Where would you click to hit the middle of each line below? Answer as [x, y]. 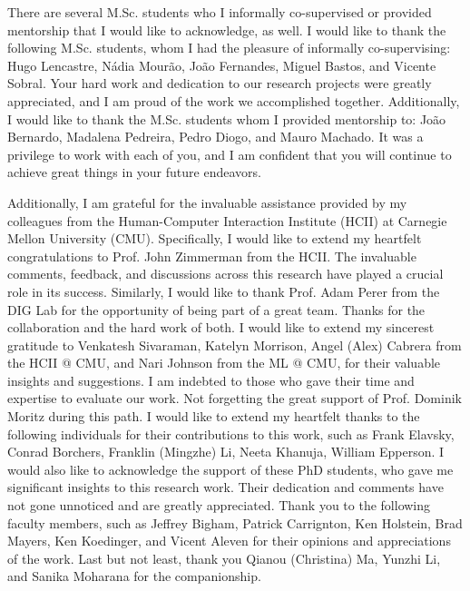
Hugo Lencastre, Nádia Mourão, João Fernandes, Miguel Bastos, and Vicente [222, 65]
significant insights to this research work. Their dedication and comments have [225, 487]
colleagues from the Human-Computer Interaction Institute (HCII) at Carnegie [227, 220]
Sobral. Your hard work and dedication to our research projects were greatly [220, 83]
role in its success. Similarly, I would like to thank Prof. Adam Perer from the [224, 291]
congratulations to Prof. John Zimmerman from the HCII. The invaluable [212, 256]
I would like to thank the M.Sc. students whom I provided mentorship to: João [227, 118]
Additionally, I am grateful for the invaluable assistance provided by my [207, 202]
